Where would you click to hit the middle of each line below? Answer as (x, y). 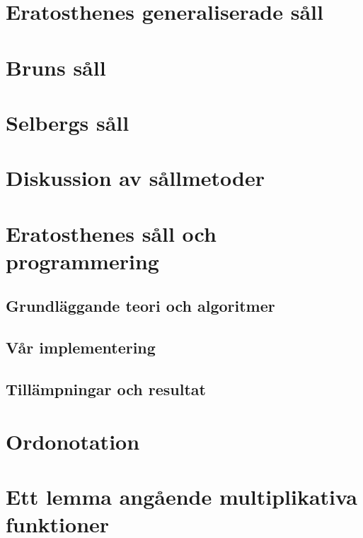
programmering (82, 261)
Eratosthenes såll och (111, 233)
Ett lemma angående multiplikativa (181, 496)
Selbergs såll (68, 122)
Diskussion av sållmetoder (136, 178)
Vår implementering (81, 347)
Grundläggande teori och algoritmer (140, 306)
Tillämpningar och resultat (106, 389)
